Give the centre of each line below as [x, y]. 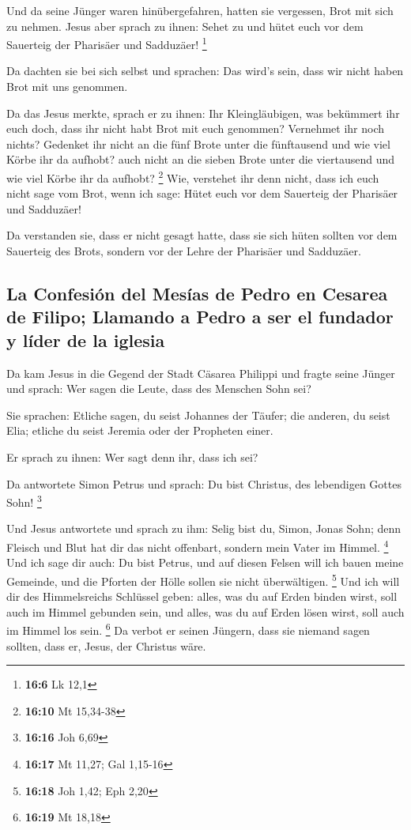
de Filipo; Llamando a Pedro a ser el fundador [200, 317]
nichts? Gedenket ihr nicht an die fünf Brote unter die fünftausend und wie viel [198, 143]
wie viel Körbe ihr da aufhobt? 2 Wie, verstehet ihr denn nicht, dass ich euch [193, 177]
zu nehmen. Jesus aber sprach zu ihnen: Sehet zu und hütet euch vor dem [185, 26]
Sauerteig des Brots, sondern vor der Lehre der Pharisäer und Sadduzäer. [184, 251]
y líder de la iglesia [86, 340]
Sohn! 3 [24, 501]
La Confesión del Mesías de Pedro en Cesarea [197, 294]
